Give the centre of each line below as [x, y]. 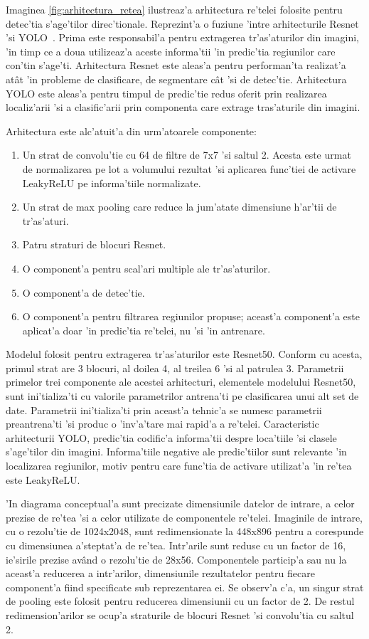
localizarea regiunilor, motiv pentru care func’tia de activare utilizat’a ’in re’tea [179, 466]
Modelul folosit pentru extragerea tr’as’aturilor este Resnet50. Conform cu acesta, [184, 354]
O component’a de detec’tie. [84, 292]
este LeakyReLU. [43, 479]
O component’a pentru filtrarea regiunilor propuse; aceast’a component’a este [191, 316]
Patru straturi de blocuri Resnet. [94, 244]
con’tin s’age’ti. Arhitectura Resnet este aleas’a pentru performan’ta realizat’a [176, 65]
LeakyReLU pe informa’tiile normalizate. [112, 183]
